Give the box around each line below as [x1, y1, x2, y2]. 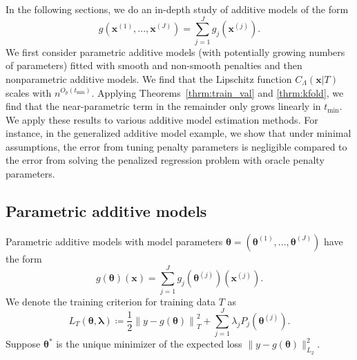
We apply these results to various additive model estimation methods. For [6, 112, 318, 126]
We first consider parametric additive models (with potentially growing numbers [6, 44, 345, 59]
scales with [6, 85, 52, 100]
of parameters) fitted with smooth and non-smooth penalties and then [6, 58, 302, 73]
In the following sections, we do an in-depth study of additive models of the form [6, 2, 349, 16]
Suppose [6, 337, 41, 351]
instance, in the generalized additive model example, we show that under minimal [6, 126, 351, 140]
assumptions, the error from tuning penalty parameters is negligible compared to [6, 139, 347, 153]
